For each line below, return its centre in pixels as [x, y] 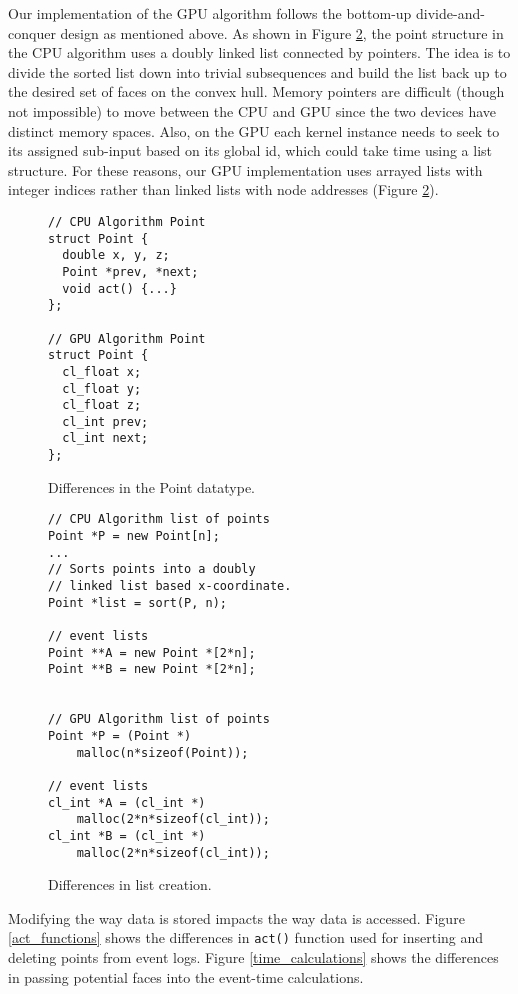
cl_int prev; [105, 421]
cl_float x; [102, 371]
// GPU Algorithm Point [127, 338]
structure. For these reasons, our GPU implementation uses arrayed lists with [245, 169]
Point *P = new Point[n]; [134, 536]
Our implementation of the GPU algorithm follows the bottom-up [210, 13]
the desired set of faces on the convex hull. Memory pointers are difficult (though [256, 91]
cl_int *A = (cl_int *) [127, 802]
